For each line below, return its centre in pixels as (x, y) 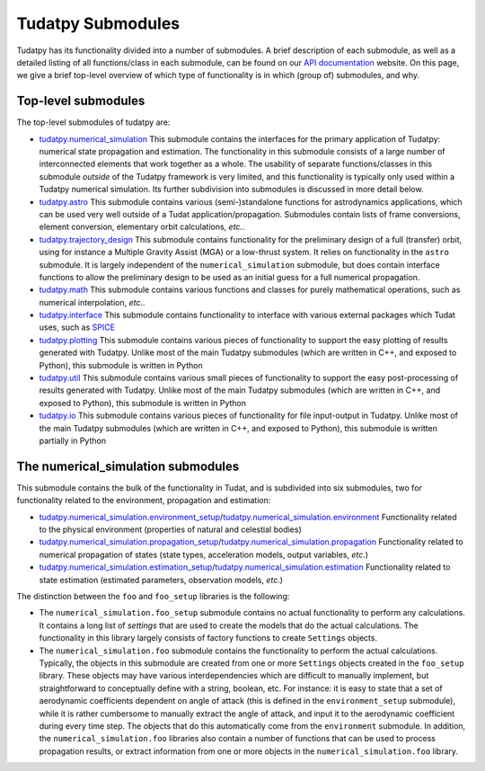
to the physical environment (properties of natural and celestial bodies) (171, 529)
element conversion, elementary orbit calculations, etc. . (142, 227)
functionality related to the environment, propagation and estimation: (144, 501)
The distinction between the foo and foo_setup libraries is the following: (153, 597)
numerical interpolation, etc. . (92, 302)
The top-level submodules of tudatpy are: (93, 122)
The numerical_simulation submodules (128, 466)
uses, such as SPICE (77, 327)
